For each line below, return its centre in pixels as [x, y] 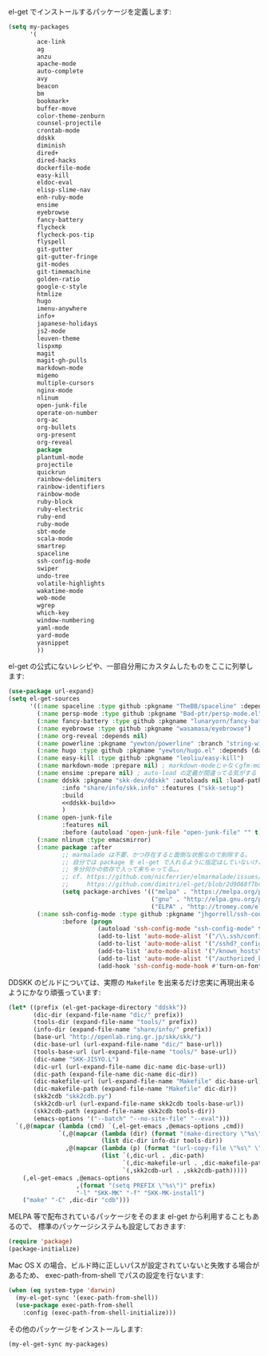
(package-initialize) [44, 1249]
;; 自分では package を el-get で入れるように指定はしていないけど [163, 862]
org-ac [48, 420]
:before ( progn [87, 921]
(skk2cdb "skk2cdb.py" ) [73, 1097]
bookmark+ [53, 101]
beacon [48, 86]
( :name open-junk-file [75, 818]
